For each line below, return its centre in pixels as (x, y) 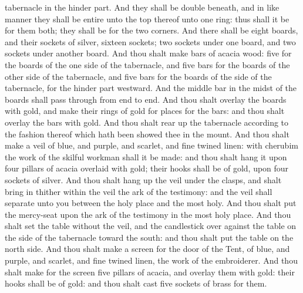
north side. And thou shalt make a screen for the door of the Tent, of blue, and (147, 249)
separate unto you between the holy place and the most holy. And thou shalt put (151, 203)
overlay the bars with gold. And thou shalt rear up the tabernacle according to (147, 122)
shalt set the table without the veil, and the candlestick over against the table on (151, 226)
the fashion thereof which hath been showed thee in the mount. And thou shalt (147, 134)
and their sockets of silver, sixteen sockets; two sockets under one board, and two (150, 41)
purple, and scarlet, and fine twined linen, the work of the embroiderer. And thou (151, 260)
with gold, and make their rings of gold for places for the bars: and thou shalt (145, 111)
